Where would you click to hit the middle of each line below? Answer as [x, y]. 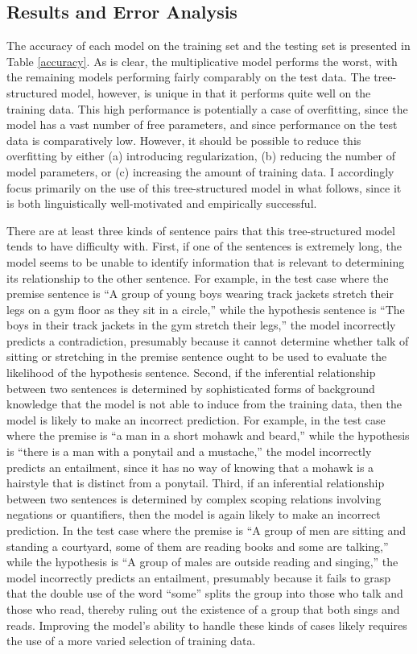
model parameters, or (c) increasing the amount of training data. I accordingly [200, 171]
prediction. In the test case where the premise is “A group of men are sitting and [206, 530]
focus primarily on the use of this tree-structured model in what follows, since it [204, 187]
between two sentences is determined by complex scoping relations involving [194, 498]
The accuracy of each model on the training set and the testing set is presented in [208, 46]
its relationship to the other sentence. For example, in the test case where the [198, 277]
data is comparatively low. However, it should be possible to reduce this [184, 140]
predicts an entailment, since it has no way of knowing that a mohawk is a [190, 467]
